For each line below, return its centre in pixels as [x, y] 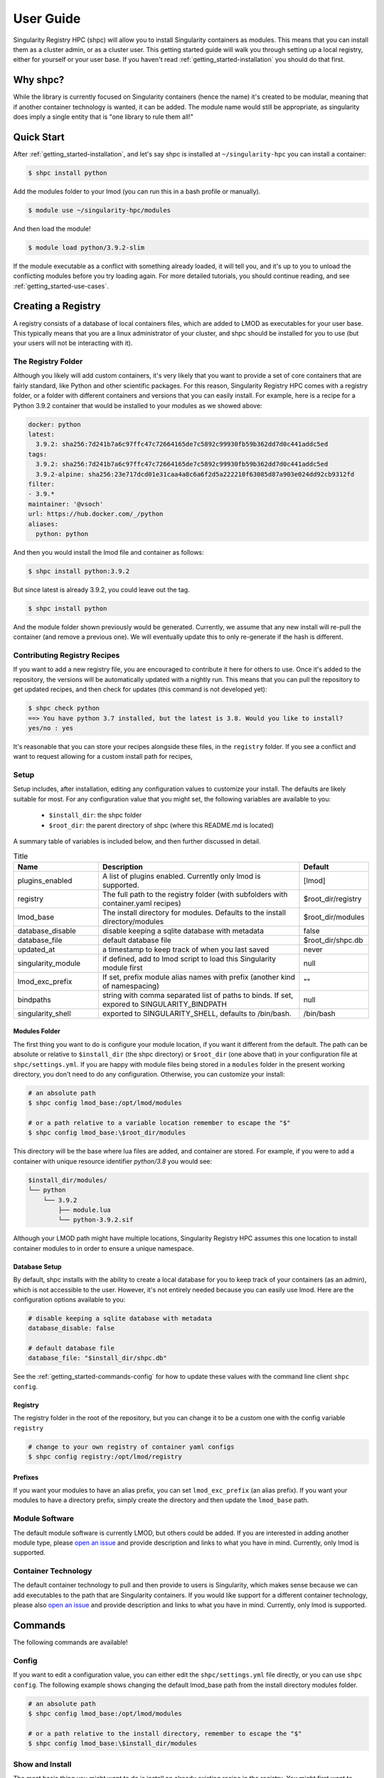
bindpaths [34, 999]
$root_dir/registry [332, 898]
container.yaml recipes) [142, 903]
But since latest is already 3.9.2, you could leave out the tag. [101, 590]
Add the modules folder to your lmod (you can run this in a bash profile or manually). [137, 191]
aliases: [43, 524]
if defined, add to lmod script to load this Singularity [189, 959]
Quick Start [39, 137]
